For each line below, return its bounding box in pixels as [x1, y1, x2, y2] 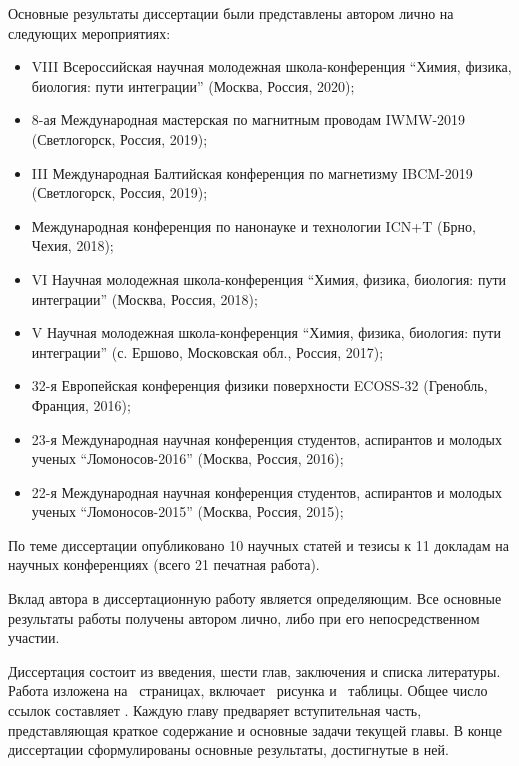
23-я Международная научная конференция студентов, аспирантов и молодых [31, 428, 503, 449]
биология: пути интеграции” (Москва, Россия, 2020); [31, 75, 355, 96]
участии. [8, 627, 60, 648]
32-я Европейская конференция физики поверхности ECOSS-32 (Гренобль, [31, 375, 488, 396]
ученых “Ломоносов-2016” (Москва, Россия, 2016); [31, 448, 344, 469]
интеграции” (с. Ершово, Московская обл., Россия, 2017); [31, 341, 384, 362]
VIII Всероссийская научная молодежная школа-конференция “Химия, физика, [31, 56, 512, 77]
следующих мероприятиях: [8, 22, 171, 43]
